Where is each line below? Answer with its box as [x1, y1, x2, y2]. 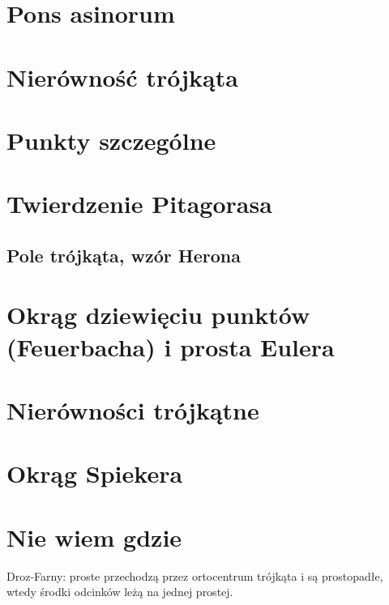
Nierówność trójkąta [6, 60, 238, 93]
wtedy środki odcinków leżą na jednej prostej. [6, 583, 233, 600]
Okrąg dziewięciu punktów [6, 298, 310, 331]
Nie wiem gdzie [6, 520, 182, 553]
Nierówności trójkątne [6, 394, 259, 427]
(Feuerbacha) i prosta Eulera [6, 330, 335, 363]
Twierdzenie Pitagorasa [6, 187, 272, 220]
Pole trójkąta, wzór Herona [6, 242, 241, 267]
